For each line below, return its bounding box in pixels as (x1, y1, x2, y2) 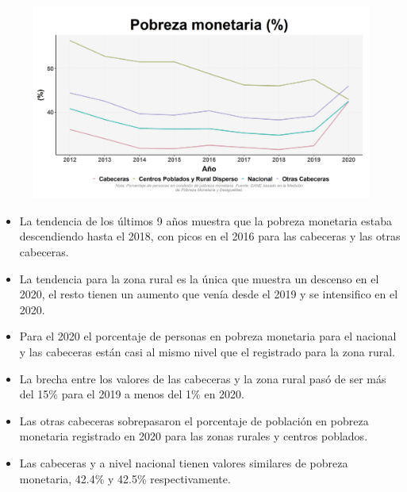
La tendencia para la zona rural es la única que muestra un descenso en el (19, 270, 379, 286)
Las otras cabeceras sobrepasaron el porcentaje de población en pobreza (19, 412, 369, 429)
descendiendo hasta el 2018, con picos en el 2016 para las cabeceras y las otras (19, 228, 401, 244)
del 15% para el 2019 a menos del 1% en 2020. (19, 386, 244, 402)
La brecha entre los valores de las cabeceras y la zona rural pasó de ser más (19, 370, 386, 386)
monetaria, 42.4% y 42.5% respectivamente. (19, 470, 231, 486)
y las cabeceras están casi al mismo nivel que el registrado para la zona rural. (19, 343, 395, 359)
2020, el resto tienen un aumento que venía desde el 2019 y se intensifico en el (19, 286, 398, 302)
